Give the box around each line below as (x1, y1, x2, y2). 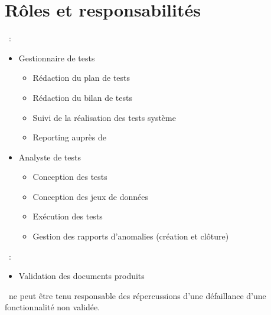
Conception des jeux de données (32, 190, 148, 202)
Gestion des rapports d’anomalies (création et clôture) (32, 230, 229, 242)
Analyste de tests (18, 150, 81, 163)
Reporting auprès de (32, 131, 107, 143)
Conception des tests (32, 170, 107, 183)
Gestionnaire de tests (18, 51, 95, 64)
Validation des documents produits (18, 270, 145, 282)
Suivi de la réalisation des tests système (32, 111, 176, 123)
